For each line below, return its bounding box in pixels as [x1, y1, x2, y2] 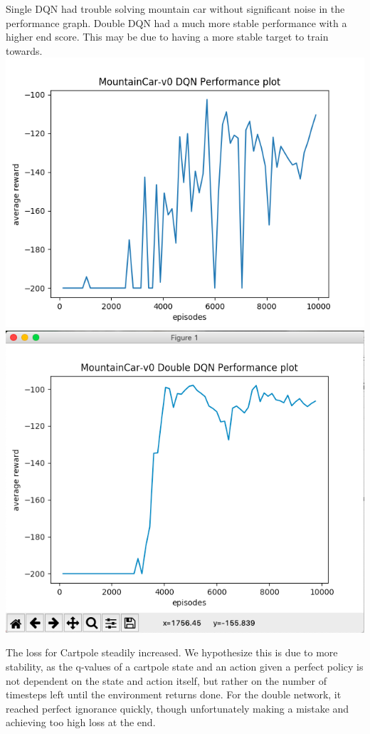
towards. [6, 43, 43, 58]
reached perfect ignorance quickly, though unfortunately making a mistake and [6, 701, 349, 715]
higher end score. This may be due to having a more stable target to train [6, 29, 329, 44]
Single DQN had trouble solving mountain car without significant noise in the [6, 1, 345, 16]
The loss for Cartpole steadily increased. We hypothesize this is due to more [6, 645, 338, 660]
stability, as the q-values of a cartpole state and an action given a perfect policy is [6, 658, 364, 673]
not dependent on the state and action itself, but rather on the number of [6, 673, 327, 688]
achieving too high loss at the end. [6, 715, 156, 730]
